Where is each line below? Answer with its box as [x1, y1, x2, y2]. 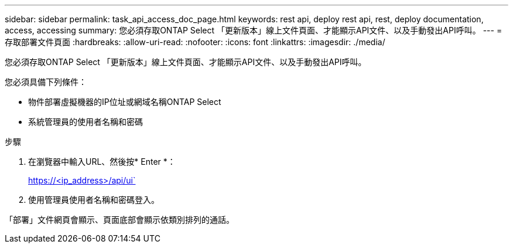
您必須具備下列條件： [5, 77, 87, 87]
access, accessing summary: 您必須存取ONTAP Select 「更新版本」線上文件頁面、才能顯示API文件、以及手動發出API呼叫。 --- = [5, 25, 502, 35]
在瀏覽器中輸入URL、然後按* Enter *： [28, 157, 176, 167]
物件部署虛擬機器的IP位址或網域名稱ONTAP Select [28, 97, 221, 107]
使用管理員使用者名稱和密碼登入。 [28, 195, 159, 205]
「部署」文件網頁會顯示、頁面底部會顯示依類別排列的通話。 [5, 215, 234, 225]
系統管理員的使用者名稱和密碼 [28, 117, 143, 127]
